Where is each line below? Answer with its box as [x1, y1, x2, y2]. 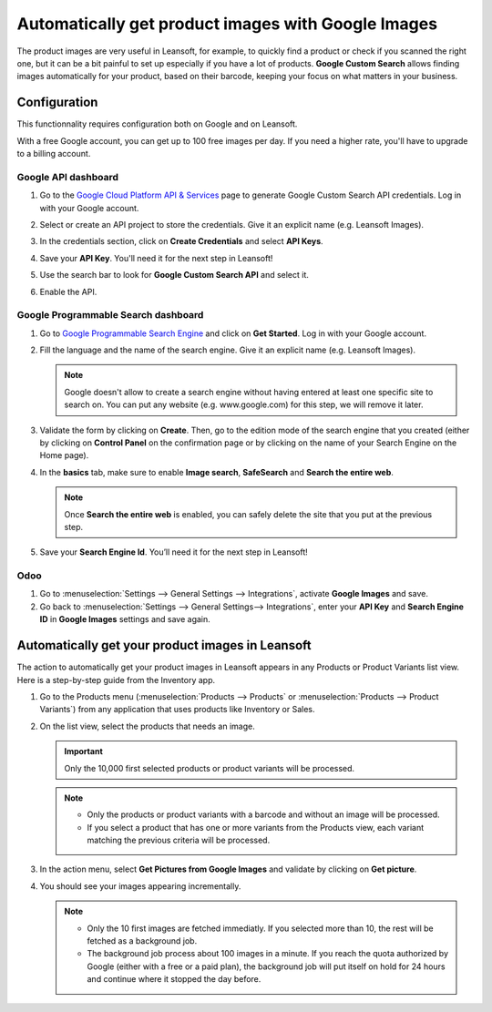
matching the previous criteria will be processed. [87, 834, 271, 846]
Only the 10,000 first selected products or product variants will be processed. [64, 762, 355, 773]
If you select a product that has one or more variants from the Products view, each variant [87, 822, 424, 833]
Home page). [39, 450, 89, 461]
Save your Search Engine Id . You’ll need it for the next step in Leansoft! [39, 547, 309, 557]
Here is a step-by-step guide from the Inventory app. [16, 674, 216, 685]
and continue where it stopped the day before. [87, 974, 261, 985]
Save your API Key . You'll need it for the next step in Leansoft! [39, 252, 273, 263]
